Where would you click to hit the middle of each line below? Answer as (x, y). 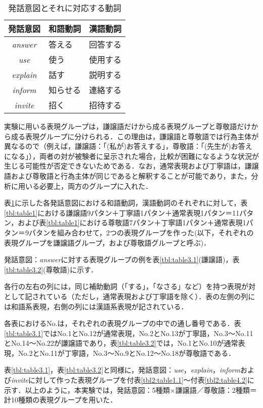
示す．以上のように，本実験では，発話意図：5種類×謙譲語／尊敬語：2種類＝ (130, 390)
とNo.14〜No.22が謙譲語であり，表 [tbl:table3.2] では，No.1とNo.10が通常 (121, 343)
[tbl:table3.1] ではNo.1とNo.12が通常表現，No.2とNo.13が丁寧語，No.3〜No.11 (129, 333)
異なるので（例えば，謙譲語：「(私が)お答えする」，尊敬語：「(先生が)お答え (128, 146)
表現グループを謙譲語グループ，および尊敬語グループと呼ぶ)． (107, 242)
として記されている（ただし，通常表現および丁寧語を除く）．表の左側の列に (130, 296)
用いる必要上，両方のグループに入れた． (85, 186)
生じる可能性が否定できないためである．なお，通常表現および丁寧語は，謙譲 (131, 166)
